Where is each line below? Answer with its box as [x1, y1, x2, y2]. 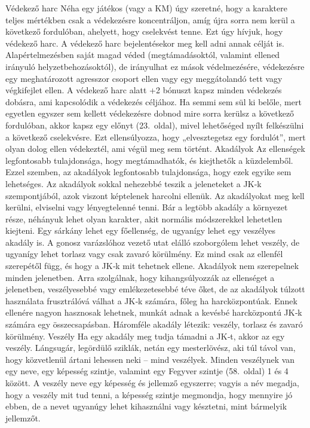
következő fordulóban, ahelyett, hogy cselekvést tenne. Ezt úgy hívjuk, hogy [5, 25, 283, 38]
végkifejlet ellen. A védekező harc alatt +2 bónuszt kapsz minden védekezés [5, 84, 282, 96]
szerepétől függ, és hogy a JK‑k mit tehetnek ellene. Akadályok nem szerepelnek [5, 259, 299, 272]
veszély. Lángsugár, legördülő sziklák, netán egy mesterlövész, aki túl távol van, [5, 341, 296, 354]
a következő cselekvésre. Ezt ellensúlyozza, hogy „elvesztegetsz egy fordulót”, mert [5, 130, 306, 143]
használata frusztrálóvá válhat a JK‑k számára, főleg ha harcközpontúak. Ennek [5, 294, 297, 307]
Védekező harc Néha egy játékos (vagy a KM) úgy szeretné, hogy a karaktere [5, 2, 287, 14]
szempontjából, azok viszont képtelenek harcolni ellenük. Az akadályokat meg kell [5, 189, 305, 201]
